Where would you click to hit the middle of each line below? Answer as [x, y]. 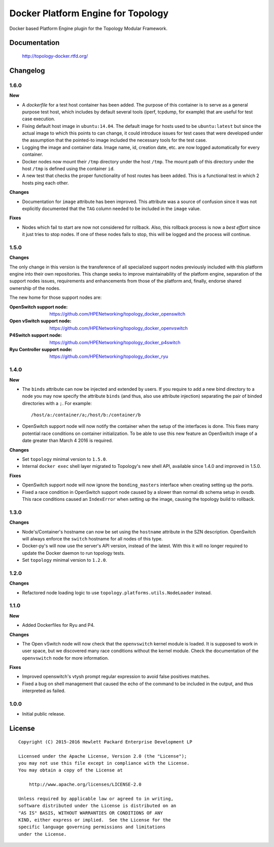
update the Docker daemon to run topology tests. [74, 553]
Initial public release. [44, 714]
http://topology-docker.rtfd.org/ [55, 56]
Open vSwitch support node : [40, 321]
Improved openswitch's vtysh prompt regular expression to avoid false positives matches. [116, 676]
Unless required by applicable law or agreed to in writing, [96, 799]
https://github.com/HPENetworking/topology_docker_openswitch [117, 314]
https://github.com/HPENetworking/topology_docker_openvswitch [118, 328]
